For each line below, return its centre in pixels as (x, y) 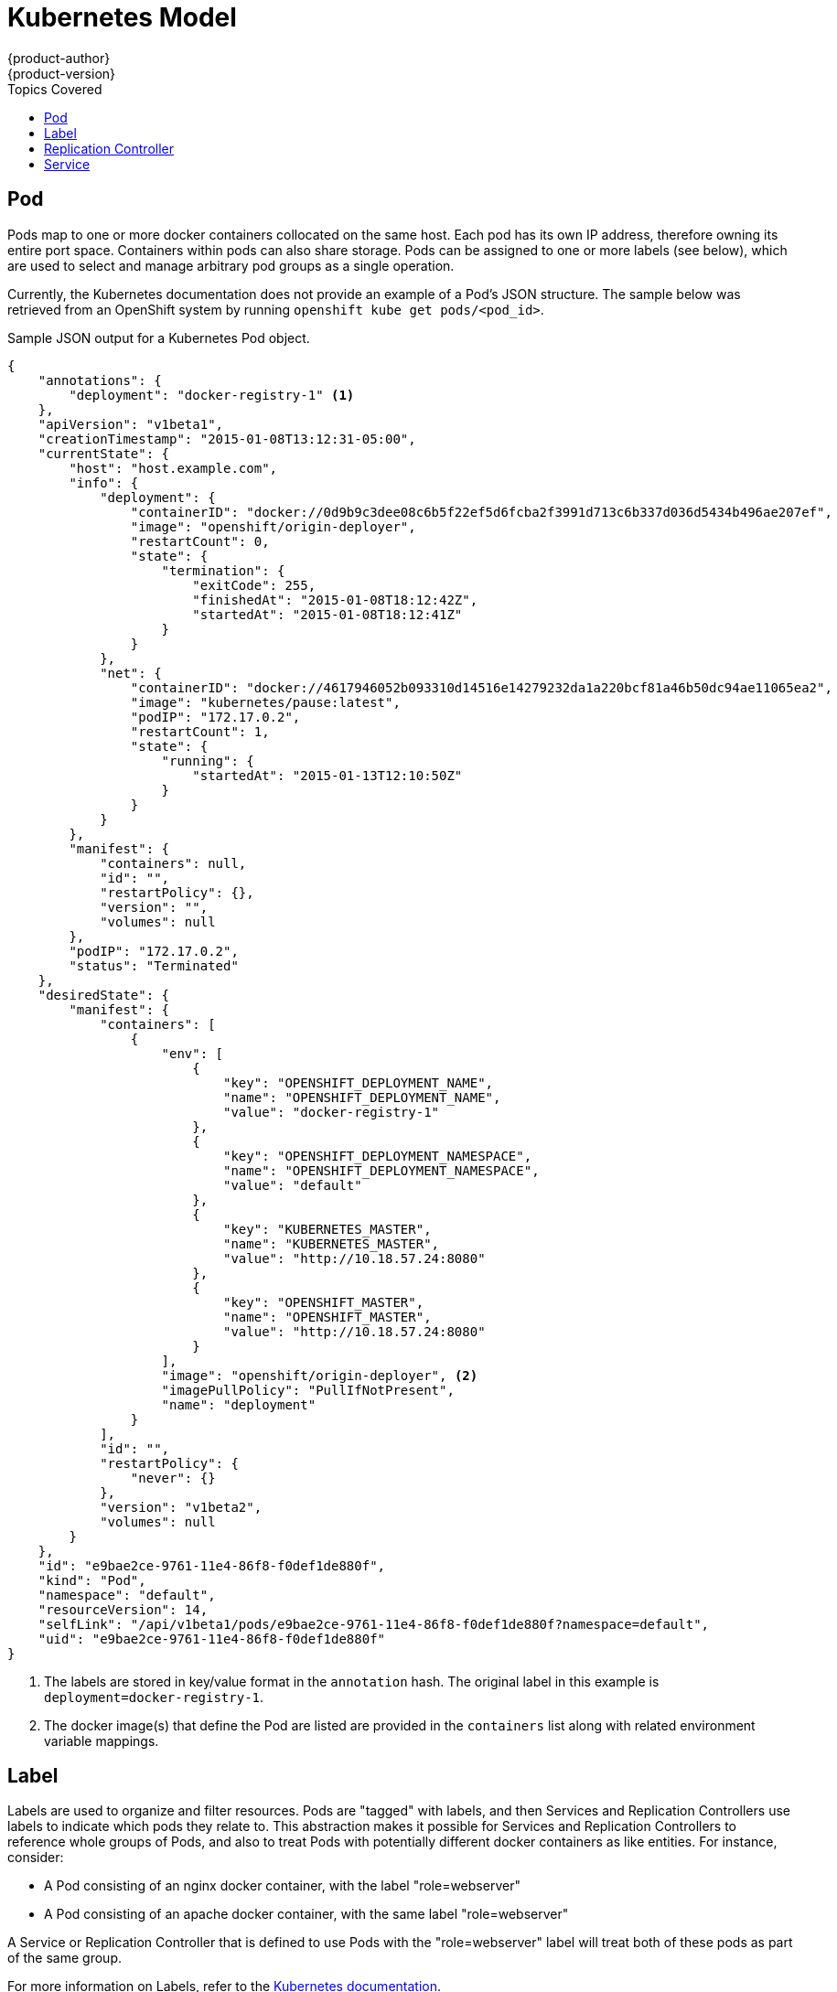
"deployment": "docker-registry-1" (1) (212, 395)
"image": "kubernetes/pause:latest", (265, 702)
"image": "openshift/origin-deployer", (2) (320, 1375)
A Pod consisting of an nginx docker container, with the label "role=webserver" (282, 1886)
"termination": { (223, 570)
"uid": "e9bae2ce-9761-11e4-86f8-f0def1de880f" (212, 1639)
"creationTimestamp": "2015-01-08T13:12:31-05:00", (227, 439)
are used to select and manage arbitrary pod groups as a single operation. (231, 265)
